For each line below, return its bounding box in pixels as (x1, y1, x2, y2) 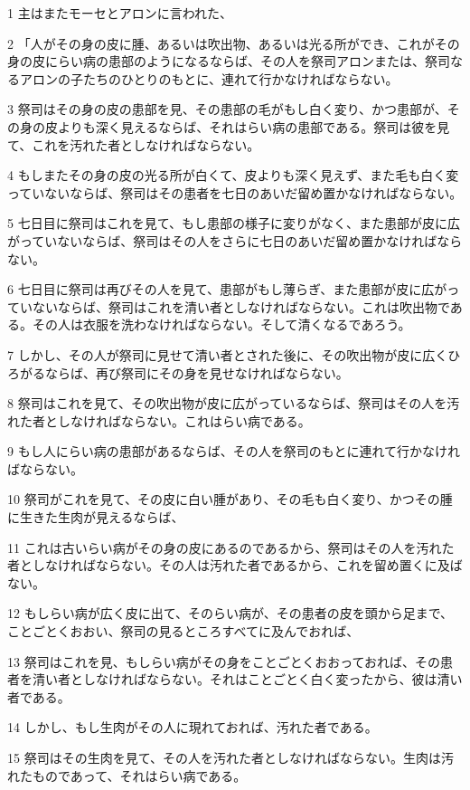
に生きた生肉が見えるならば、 (7, 508, 184, 527)
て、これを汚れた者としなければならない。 (7, 135, 260, 154)
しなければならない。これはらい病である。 (57, 411, 311, 430)
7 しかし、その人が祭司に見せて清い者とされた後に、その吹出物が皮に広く (7, 345, 448, 364)
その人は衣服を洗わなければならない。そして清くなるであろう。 (32, 315, 411, 334)
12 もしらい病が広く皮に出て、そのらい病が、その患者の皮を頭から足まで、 (7, 604, 454, 623)
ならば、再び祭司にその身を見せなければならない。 (44, 363, 349, 382)
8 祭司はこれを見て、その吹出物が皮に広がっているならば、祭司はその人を (7, 394, 447, 413)
